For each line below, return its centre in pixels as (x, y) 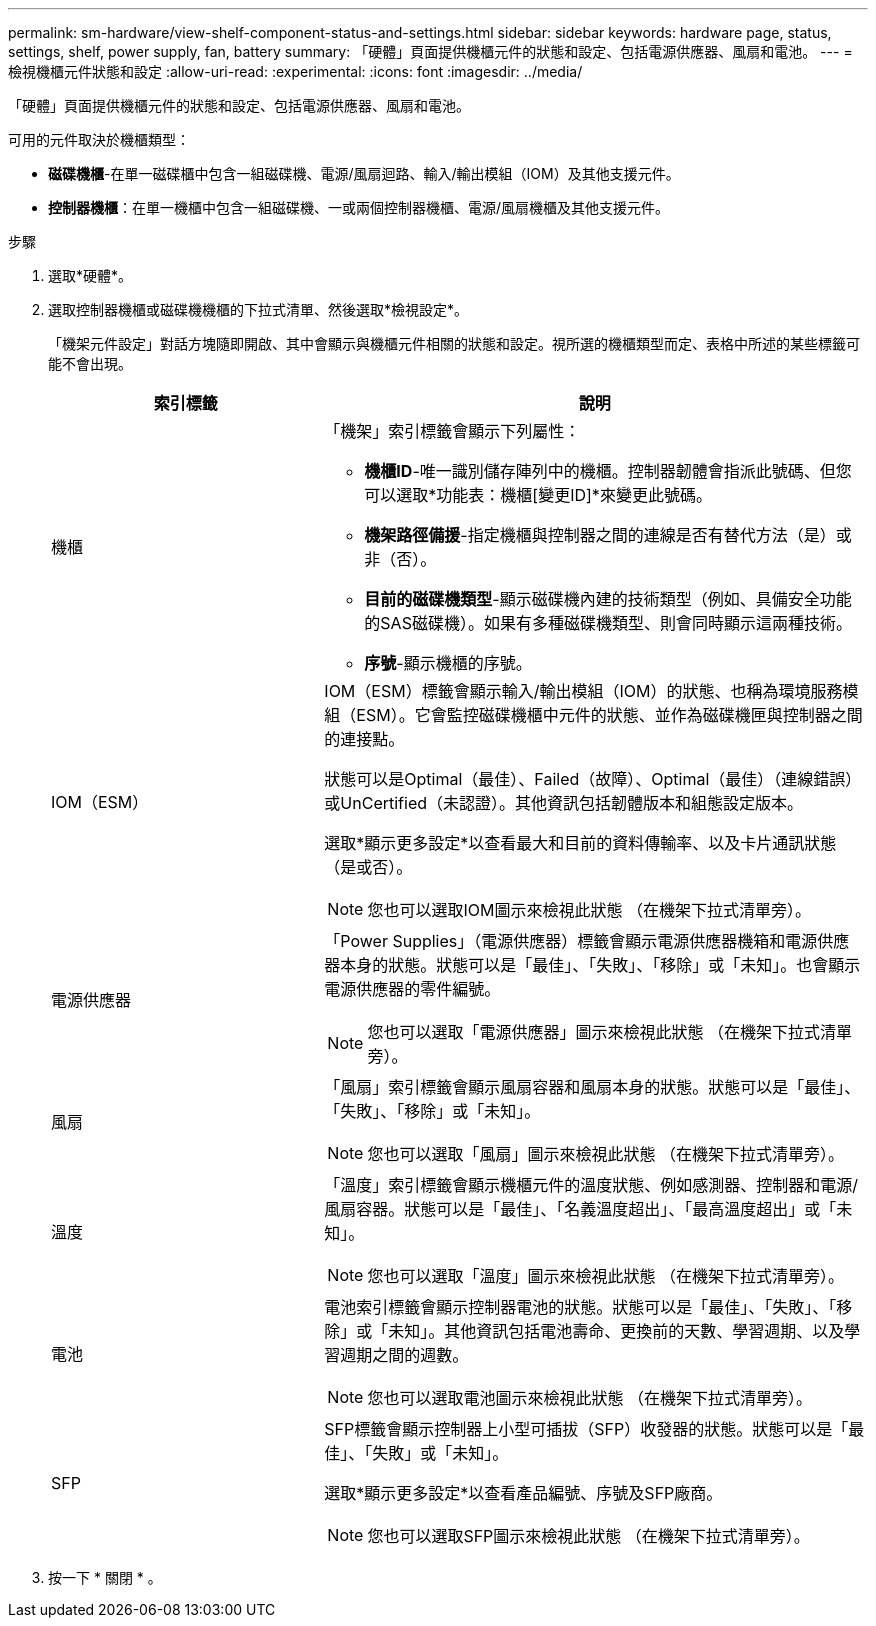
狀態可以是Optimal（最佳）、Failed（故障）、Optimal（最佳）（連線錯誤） (593, 779)
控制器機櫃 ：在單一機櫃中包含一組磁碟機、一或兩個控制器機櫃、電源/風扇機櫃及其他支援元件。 (359, 207)
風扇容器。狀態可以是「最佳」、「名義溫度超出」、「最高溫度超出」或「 (580, 1209)
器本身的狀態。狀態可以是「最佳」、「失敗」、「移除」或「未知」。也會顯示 (592, 965)
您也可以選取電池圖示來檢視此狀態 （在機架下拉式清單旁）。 (589, 1398)
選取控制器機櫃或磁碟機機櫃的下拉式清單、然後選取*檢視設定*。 (258, 309)
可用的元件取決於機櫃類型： (99, 139)
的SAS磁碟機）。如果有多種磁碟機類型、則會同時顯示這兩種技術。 (608, 623)
